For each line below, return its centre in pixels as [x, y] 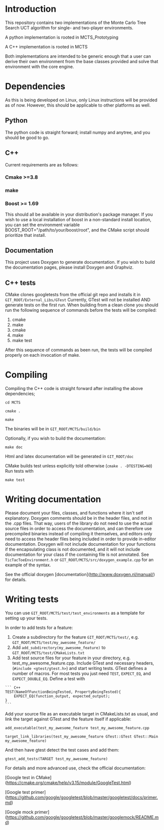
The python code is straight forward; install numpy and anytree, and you [78, 132]
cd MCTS [13, 403]
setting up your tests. [26, 618]
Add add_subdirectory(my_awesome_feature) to [59, 647]
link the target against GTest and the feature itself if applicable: [68, 719]
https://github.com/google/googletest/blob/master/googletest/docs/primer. [82, 797]
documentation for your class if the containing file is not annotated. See [77, 554]
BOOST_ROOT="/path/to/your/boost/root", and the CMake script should [77, 230]
